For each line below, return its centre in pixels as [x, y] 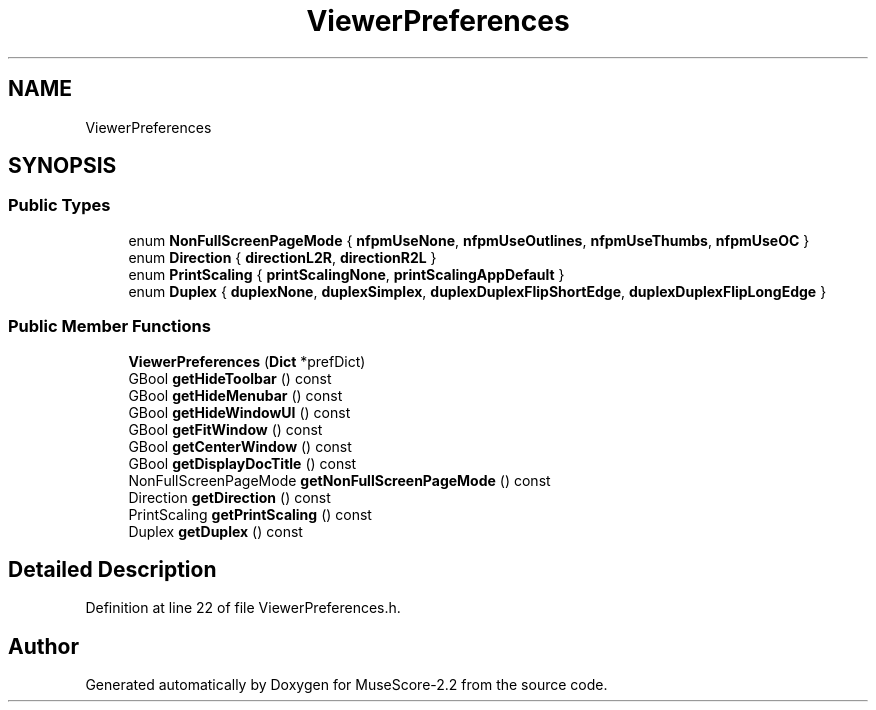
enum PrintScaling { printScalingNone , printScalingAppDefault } [346, 274]
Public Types [59, 205]
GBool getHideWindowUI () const [239, 412]
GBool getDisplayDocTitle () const [242, 463]
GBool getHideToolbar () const [230, 378]
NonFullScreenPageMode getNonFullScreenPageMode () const [339, 480]
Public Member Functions [109, 326]
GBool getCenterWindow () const [240, 446]
